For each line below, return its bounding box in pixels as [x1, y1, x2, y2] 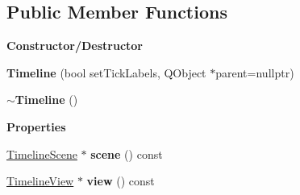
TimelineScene [6, 145, 77, 162]
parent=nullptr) [215, 64, 294, 81]
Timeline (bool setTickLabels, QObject [6, 64, 206, 81]
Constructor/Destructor [6, 37, 143, 54]
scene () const [90, 145, 163, 162]
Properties [6, 118, 66, 135]
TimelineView [6, 172, 74, 189]
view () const [86, 172, 155, 189]
